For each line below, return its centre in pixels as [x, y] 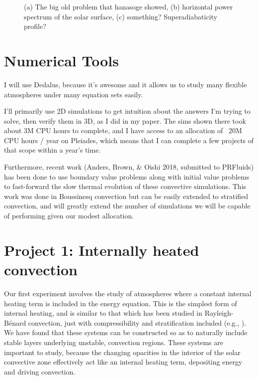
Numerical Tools [61, 60]
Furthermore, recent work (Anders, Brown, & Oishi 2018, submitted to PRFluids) [129, 167]
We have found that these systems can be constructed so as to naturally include [126, 332]
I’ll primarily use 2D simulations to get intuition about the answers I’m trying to [127, 111]
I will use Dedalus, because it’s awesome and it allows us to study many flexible [126, 84]
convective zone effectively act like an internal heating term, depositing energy [123, 362]
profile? [35, 26]
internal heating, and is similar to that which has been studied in [103, 313]
